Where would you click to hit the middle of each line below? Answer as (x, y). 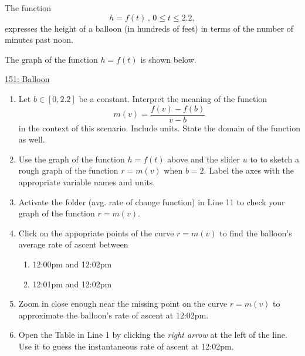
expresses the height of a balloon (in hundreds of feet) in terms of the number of (149, 28)
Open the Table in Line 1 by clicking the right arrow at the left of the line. (153, 335)
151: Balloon (27, 79)
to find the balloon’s (256, 233)
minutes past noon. (39, 40)
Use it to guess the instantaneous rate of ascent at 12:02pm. (126, 346)
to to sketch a (275, 159)
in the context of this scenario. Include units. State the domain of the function (159, 128)
